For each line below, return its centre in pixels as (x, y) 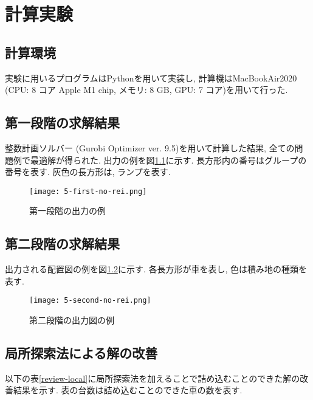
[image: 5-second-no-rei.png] (90, 301)
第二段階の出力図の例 (72, 320)
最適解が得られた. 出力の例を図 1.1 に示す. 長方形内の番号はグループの (168, 160)
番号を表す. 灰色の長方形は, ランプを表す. (88, 172)
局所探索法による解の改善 (81, 353)
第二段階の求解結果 (62, 243)
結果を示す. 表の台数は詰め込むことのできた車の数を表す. (128, 390)
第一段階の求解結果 (62, 122)
